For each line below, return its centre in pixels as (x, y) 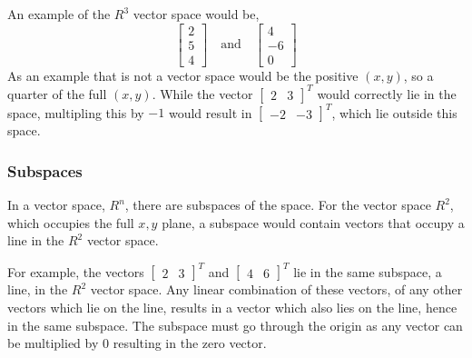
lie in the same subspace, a (368, 271)
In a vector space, (56, 205)
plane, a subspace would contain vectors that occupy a (313, 222)
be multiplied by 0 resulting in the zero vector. (137, 343)
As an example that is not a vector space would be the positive (183, 75)
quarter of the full (57, 93)
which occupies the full (71, 222)
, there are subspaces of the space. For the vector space (278, 205)
